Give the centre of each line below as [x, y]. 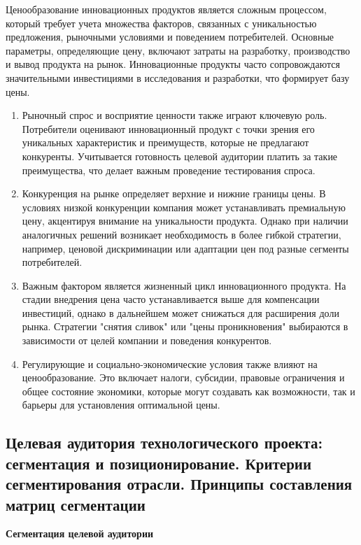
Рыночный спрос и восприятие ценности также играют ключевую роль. [175, 115]
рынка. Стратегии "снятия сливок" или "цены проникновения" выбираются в [185, 326]
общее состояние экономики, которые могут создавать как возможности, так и [189, 391]
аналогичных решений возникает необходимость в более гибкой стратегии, [182, 234]
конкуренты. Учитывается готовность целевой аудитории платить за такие [180, 156]
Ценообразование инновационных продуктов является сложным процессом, [166, 9]
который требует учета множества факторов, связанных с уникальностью [161, 23]
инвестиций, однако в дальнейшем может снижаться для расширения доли [180, 312]
